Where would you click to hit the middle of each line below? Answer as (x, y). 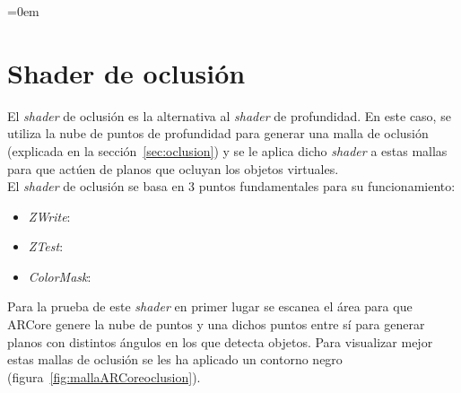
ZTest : (46, 246)
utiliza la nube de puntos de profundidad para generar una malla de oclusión (218, 133)
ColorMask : (60, 276)
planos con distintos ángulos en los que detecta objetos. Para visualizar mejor (220, 341)
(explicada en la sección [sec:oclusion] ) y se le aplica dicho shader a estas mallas (227, 150)
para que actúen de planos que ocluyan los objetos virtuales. (173, 168)
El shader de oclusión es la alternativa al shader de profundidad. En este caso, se (229, 115)
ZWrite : (49, 216)
